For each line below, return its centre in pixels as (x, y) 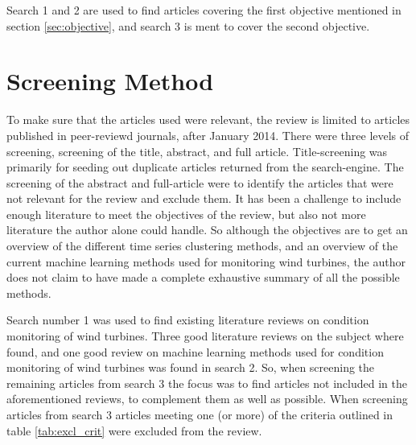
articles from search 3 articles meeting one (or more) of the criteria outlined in (200, 414)
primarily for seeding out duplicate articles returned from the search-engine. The (205, 167)
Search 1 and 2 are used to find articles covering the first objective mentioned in (204, 10)
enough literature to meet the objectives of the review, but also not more (186, 214)
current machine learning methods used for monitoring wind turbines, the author (206, 261)
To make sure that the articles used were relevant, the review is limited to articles (208, 119)
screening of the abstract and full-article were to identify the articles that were (200, 182)
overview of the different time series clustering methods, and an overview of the (202, 246)
